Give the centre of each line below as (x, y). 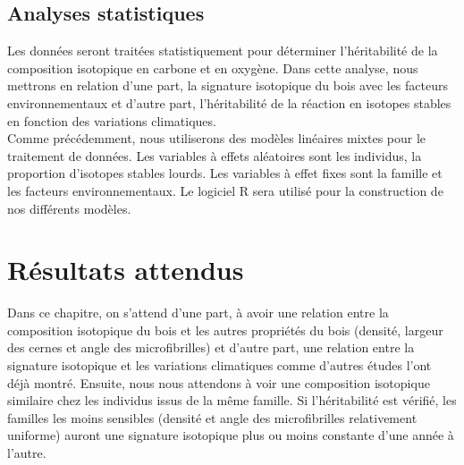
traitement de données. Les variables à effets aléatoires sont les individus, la (215, 155)
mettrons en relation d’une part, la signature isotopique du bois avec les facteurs (228, 85)
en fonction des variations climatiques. (112, 120)
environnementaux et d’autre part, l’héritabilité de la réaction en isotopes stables (229, 102)
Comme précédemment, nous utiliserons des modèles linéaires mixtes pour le (217, 138)
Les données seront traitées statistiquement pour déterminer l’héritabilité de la (223, 51)
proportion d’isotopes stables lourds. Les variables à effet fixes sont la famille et (225, 173)
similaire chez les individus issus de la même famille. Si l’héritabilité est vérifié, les (232, 400)
